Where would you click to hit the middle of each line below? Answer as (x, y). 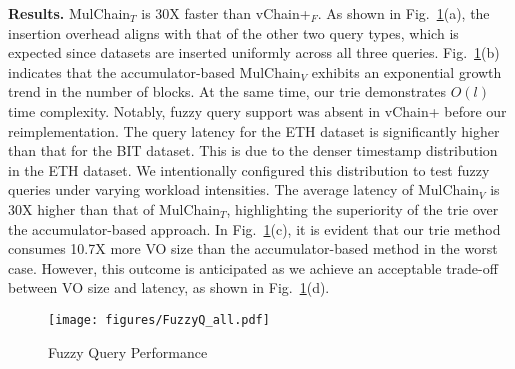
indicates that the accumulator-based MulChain (154, 71)
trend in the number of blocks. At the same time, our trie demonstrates (227, 91)
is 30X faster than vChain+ (226, 13)
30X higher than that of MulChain (114, 208)
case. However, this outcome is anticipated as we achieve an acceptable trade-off (253, 267)
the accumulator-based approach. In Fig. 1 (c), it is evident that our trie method (254, 228)
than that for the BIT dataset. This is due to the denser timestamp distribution (253, 150)
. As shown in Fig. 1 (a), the (403, 13)
